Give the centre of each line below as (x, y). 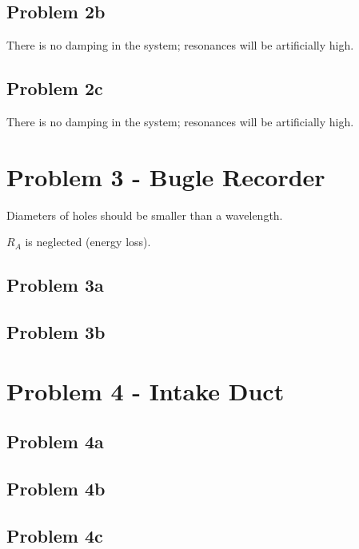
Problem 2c (55, 88)
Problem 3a (55, 285)
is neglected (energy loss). (88, 242)
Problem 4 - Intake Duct (146, 390)
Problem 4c (55, 535)
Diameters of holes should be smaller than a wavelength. (145, 215)
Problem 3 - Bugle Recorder (166, 176)
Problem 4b (56, 489)
